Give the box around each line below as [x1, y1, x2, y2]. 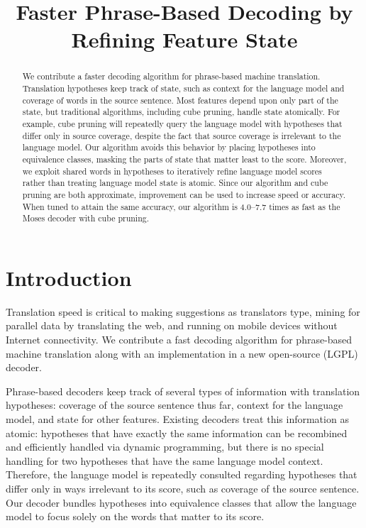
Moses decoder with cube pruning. [22, 212, 150, 224]
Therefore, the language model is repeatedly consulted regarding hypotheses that [6, 467, 357, 482]
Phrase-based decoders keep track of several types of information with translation [6, 383, 360, 398]
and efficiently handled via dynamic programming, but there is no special [6, 439, 324, 454]
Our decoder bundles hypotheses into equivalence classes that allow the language [6, 495, 357, 510]
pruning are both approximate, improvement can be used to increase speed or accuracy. [22, 188, 346, 200]
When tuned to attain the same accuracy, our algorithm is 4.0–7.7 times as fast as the [22, 200, 340, 212]
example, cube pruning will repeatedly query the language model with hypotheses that [22, 117, 343, 129]
